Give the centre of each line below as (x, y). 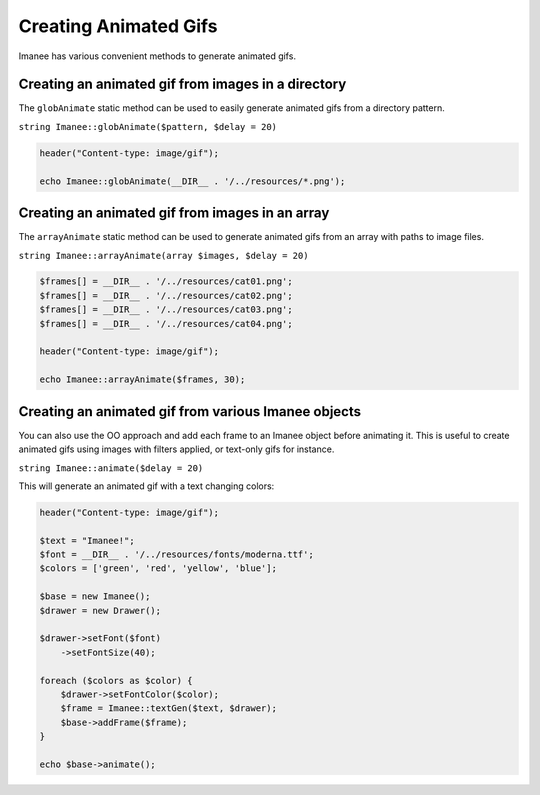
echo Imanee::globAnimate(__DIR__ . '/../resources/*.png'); (192, 181)
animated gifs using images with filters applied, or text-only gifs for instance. (176, 449)
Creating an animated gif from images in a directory (182, 84)
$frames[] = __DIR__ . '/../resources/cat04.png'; (166, 323)
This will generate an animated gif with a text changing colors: (146, 486)
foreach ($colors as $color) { (116, 680)
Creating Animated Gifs (118, 26)
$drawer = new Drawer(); (100, 610)
